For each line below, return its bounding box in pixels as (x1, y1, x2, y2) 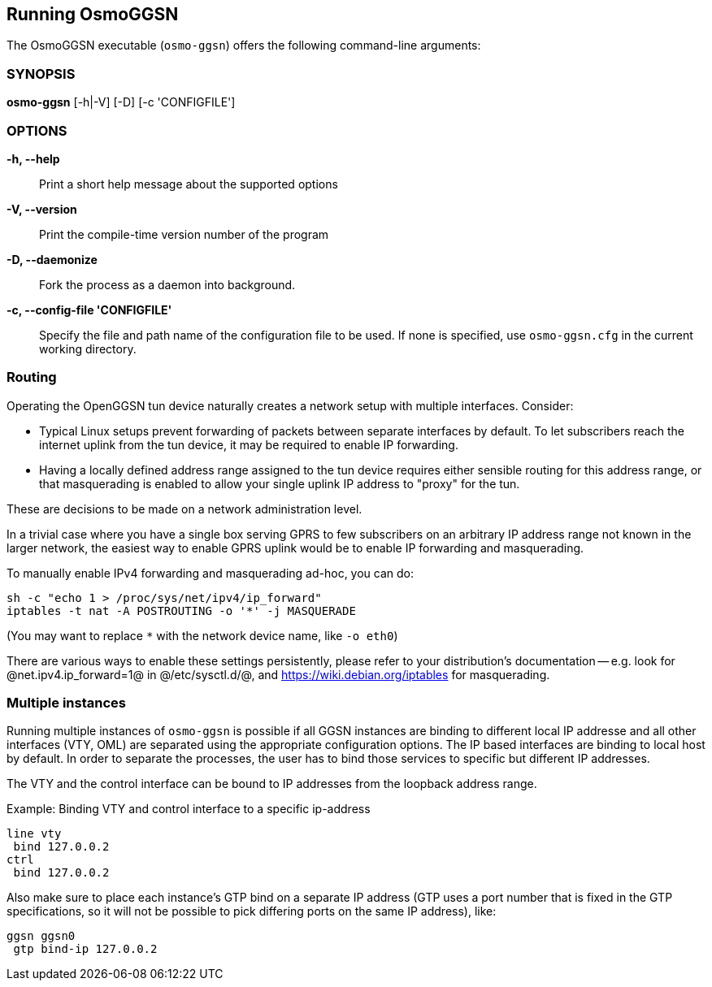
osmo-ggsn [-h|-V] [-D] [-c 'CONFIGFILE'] (7, 95, 236, 110)
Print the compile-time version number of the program (39, 227, 329, 241)
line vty (7, 827, 62, 841)
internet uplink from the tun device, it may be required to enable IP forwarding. (39, 437, 458, 452)
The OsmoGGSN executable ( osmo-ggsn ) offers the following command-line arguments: (7, 38, 481, 53)
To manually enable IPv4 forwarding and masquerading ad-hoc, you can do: (7, 565, 415, 580)
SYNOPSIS (7, 65, 76, 82)
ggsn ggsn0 (7, 929, 76, 943)
